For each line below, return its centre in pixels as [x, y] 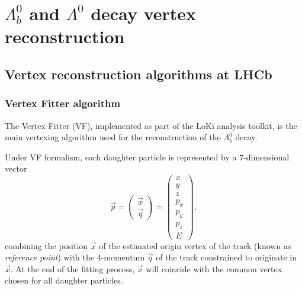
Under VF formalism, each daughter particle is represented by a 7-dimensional [147, 157]
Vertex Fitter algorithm [63, 103]
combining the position [46, 245]
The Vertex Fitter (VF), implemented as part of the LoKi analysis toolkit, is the [151, 125]
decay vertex [144, 13]
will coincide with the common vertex [214, 268]
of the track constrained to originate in [226, 257]
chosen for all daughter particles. [64, 280]
